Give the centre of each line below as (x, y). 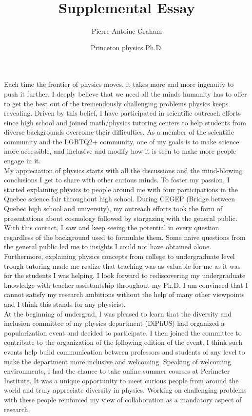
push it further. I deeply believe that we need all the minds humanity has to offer (126, 93)
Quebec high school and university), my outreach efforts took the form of (113, 208)
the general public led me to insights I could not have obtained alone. (108, 247)
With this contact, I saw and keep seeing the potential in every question (112, 228)
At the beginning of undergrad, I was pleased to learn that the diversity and (118, 313)
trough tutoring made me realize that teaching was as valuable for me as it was (122, 266)
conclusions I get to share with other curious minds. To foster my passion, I (117, 180)
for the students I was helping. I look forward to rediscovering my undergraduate (125, 275)
